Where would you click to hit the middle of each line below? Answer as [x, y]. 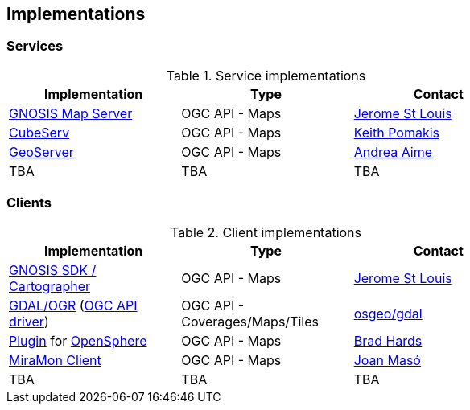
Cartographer [50, 286]
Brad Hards [388, 340]
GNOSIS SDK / [53, 270]
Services [35, 46]
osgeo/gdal [388, 313]
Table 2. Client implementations [266, 232]
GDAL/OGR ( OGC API [73, 305]
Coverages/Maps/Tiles [250, 321]
